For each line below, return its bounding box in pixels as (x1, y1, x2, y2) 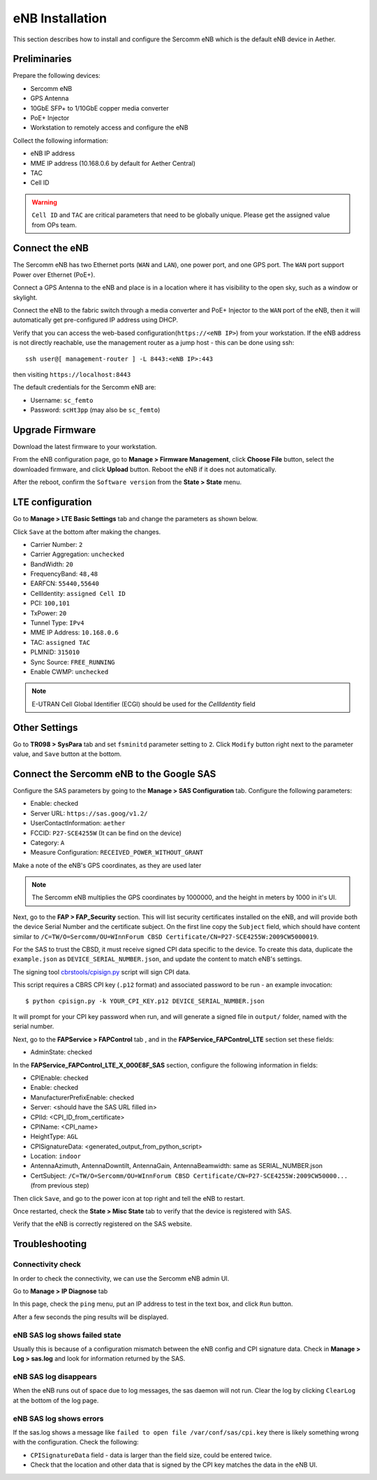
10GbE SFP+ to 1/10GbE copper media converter (30, 104, 169, 112)
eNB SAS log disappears (13, 1372, 97, 1381)
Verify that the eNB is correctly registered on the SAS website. (13, 1220, 192, 1228)
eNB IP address (30, 149, 75, 157)
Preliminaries (13, 53, 73, 65)
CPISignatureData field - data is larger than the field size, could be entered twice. (30, 1451, 272, 1459)
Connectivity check (13, 1260, 82, 1269)
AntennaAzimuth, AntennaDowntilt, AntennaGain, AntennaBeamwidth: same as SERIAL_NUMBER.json (30, 1162, 323, 1170)
